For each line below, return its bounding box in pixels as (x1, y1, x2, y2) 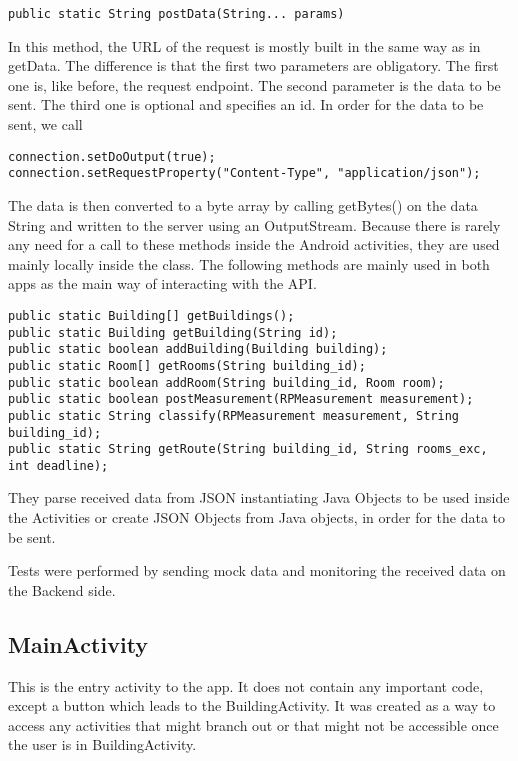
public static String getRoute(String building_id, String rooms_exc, (8, 442, 488, 457)
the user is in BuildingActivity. (8, 734, 197, 755)
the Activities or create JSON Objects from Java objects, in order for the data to (8, 507, 506, 528)
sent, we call (8, 114, 83, 135)
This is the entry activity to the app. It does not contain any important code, (8, 675, 484, 696)
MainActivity (8, 628, 149, 659)
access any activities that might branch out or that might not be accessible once (8, 714, 499, 735)
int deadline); (8, 458, 109, 473)
